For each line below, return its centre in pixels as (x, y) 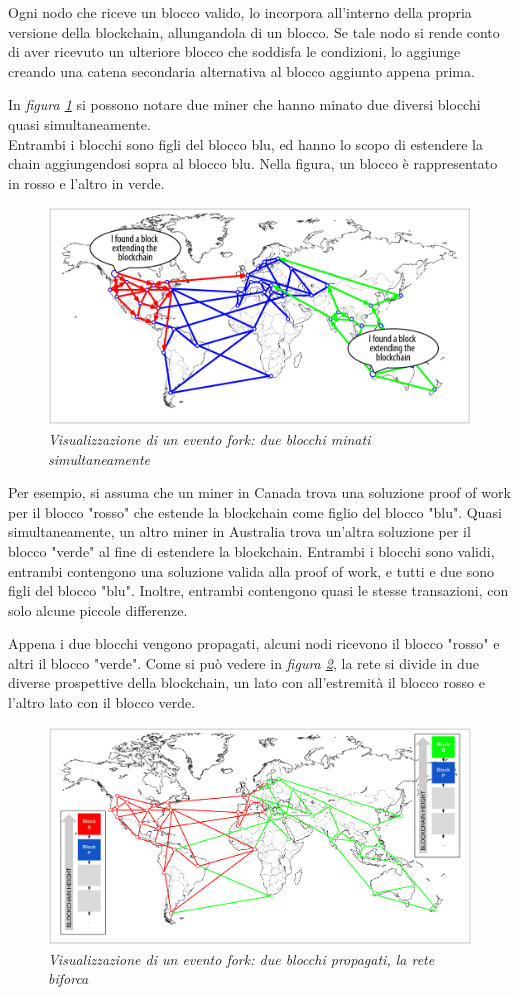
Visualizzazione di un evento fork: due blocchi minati (209, 438)
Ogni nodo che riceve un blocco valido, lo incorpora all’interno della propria (240, 12)
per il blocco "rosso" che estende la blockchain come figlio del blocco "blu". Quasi (255, 511)
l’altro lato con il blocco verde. (102, 702)
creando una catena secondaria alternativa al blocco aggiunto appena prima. (241, 70)
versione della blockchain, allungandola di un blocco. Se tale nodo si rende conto (254, 31)
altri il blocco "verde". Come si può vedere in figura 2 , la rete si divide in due (243, 662)
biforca (68, 978)
